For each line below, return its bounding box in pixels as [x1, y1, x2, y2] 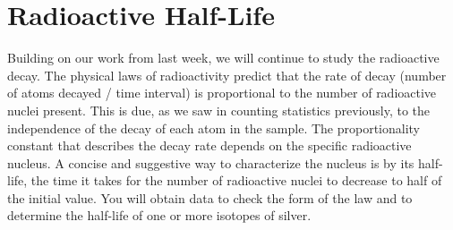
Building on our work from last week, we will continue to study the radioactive [7, 48, 440, 67]
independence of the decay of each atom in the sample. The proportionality [7, 118, 420, 137]
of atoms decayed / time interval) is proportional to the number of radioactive [7, 83, 437, 102]
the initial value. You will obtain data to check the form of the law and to [7, 188, 413, 207]
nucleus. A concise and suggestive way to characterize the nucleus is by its [7, 153, 415, 172]
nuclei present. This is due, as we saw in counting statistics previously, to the [7, 100, 431, 119]
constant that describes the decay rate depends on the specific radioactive [7, 136, 412, 155]
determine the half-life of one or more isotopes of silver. [7, 206, 312, 225]
